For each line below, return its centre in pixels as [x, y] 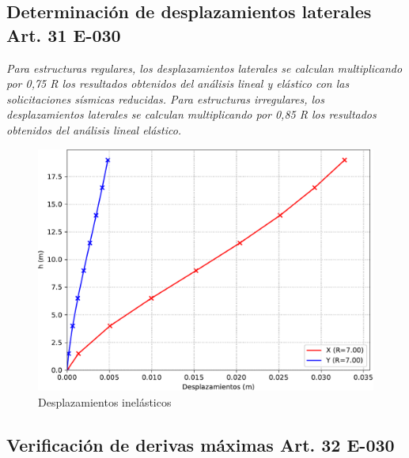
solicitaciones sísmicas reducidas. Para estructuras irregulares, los [165, 98]
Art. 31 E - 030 [64, 34]
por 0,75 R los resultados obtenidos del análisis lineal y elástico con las [178, 83]
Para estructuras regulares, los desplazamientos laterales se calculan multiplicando [204, 68]
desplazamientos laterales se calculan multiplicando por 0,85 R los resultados [191, 114]
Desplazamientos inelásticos [105, 401]
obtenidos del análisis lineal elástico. [94, 129]
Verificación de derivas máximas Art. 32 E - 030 [201, 444]
